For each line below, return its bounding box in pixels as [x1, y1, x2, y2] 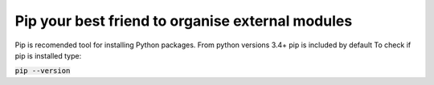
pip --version [14, 67, 71, 75]
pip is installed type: [14, 51, 82, 60]
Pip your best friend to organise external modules [14, 12, 353, 30]
